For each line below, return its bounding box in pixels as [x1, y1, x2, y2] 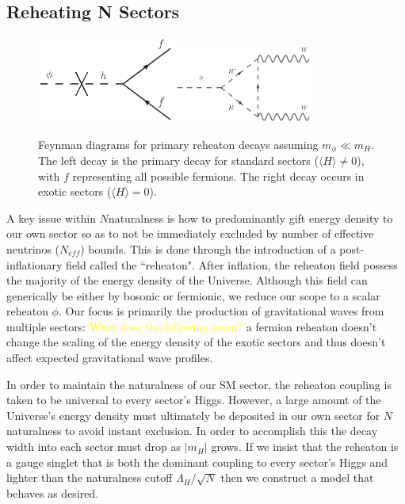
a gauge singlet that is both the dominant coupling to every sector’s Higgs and [6, 453, 388, 470]
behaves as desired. [6, 484, 99, 501]
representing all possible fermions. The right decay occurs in [72, 167, 365, 184]
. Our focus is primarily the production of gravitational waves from [58, 303, 384, 319]
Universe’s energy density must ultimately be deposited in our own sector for [6, 407, 380, 423]
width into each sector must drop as [6, 438, 181, 455]
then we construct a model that [220, 469, 374, 486]
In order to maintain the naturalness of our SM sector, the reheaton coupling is [6, 376, 392, 392]
